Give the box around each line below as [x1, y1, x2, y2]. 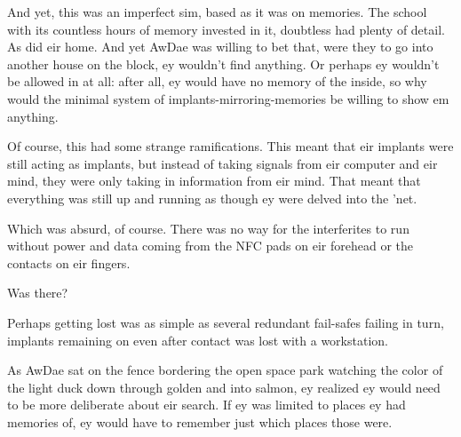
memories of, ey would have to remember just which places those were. [7, 412, 393, 431]
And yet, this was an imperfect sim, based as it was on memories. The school [7, 3, 427, 20]
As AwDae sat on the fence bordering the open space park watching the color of [7, 361, 443, 379]
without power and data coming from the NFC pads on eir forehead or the [7, 236, 414, 255]
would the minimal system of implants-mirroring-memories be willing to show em [7, 89, 449, 107]
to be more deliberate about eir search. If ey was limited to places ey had [7, 395, 406, 414]
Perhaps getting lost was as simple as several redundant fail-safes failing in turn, [7, 313, 444, 331]
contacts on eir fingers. [7, 253, 131, 272]
